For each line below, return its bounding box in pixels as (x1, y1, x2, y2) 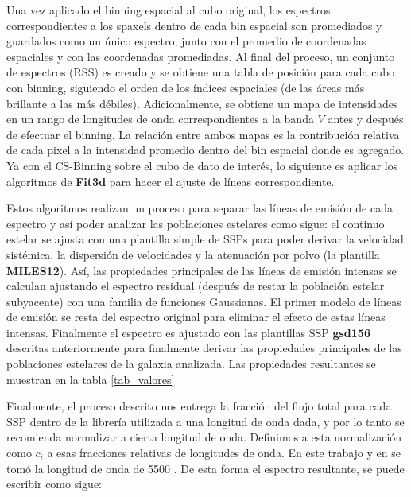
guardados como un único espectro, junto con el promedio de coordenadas (6, 33, 366, 49)
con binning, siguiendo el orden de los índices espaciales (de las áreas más (6, 79, 365, 95)
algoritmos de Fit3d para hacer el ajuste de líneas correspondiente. (6, 173, 335, 189)
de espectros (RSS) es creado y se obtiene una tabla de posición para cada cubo (6, 64, 395, 80)
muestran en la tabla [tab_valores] (6, 371, 175, 387)
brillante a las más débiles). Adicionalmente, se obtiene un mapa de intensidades (6, 95, 398, 111)
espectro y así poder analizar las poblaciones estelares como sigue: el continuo (6, 215, 385, 231)
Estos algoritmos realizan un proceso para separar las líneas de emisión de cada (6, 200, 393, 216)
